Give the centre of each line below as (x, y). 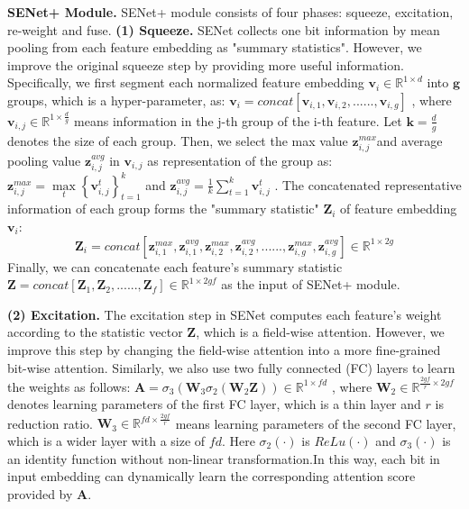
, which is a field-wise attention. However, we (320, 332)
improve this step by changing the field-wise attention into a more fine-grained (224, 349)
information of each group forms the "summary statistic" (163, 209)
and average (409, 140)
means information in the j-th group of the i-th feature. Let (238, 120)
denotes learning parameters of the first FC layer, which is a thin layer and (214, 404)
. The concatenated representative (368, 184)
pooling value (44, 160)
